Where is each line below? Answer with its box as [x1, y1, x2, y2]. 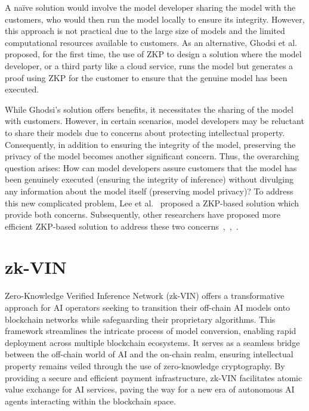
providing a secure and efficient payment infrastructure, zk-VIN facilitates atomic [5, 371, 302, 384]
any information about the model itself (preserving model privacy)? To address [5, 184, 293, 197]
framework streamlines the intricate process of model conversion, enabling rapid [5, 325, 296, 337]
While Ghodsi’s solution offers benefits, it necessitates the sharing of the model [5, 103, 293, 115]
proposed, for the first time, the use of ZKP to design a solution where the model [5, 48, 302, 60]
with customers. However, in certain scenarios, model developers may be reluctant [5, 115, 304, 127]
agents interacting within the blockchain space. [5, 394, 176, 407]
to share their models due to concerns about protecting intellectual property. [5, 126, 285, 138]
